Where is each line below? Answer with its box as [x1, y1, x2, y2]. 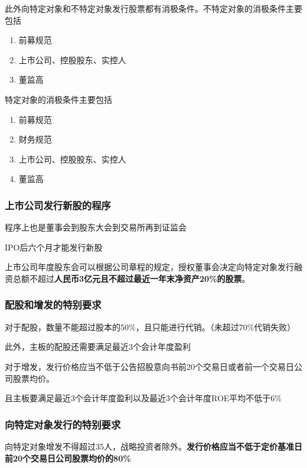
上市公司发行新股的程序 [5, 197, 111, 212]
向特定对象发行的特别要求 [5, 417, 121, 431]
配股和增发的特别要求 [5, 297, 102, 312]
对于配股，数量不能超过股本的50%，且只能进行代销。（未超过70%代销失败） [5, 320, 296, 333]
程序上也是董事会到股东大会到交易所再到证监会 [5, 221, 187, 233]
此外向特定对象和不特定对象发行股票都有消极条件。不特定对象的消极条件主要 [5, 2, 302, 14]
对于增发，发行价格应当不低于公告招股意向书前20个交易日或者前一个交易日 [5, 360, 294, 372]
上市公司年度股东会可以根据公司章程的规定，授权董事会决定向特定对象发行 [5, 261, 294, 273]
